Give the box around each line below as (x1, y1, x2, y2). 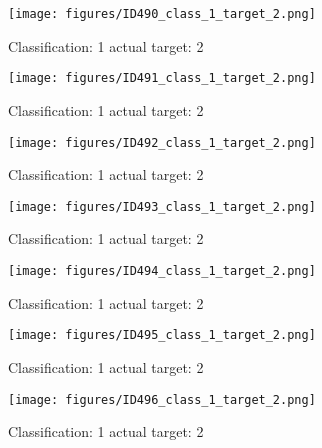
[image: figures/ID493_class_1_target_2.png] (8, 199, 316, 214)
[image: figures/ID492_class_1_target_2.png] (8, 135, 316, 150)
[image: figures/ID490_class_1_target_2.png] (8, 7, 316, 21)
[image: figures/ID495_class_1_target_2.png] (8, 328, 316, 343)
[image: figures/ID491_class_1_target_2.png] (8, 71, 316, 86)
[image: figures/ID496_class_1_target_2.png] (8, 392, 316, 407)
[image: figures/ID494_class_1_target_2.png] (8, 264, 316, 278)
